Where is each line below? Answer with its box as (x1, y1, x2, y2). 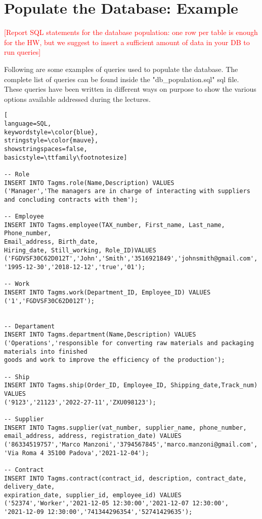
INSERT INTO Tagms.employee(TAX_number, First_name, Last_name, (4, 221, 225, 229)
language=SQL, (4, 120, 52, 127)
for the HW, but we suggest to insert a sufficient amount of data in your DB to (4, 36, 250, 47)
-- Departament (4, 322, 55, 330)
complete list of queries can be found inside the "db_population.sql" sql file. (4, 73, 239, 84)
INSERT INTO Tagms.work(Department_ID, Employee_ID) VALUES (4, 289, 211, 296)
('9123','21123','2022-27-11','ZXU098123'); (4, 398, 156, 406)
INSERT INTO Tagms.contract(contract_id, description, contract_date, (4, 474, 247, 482)
